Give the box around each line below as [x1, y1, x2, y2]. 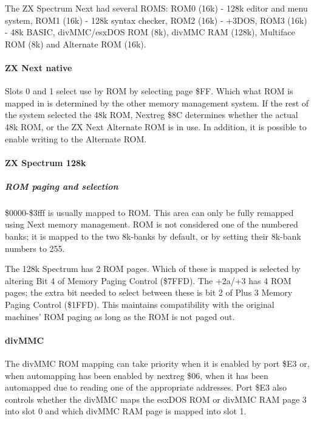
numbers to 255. [5, 242, 65, 254]
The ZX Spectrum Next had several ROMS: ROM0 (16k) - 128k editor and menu [5, 2, 308, 14]
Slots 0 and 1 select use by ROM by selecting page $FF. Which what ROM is [5, 85, 293, 97]
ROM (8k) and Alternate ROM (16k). [5, 37, 146, 50]
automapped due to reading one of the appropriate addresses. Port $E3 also [5, 381, 287, 394]
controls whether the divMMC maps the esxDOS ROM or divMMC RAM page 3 [5, 392, 307, 405]
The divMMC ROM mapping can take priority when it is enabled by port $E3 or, [5, 357, 310, 370]
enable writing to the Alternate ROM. [5, 132, 147, 145]
